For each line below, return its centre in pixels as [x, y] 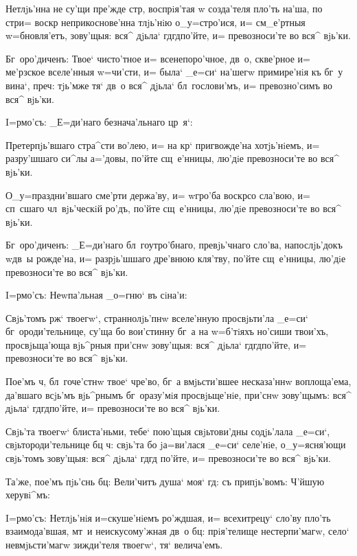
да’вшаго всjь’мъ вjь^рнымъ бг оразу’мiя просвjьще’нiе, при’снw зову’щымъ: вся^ [178, 394]
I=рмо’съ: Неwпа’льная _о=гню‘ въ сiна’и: [96, 295]
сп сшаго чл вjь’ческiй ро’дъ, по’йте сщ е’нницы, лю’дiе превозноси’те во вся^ [174, 208]
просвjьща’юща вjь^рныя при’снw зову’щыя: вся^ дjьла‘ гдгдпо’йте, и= [156, 344]
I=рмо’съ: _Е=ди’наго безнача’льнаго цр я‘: [99, 122]
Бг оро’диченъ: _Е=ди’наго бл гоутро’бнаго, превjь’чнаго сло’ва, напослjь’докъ [174, 245]
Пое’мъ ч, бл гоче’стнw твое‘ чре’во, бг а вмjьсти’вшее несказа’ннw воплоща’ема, [178, 381]
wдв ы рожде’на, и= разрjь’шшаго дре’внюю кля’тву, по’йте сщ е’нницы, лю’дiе [176, 258]
